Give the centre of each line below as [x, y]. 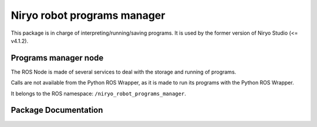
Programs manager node [57, 58]
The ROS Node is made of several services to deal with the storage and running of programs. [124, 72]
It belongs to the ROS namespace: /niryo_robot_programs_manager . [98, 93]
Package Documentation [57, 110]
